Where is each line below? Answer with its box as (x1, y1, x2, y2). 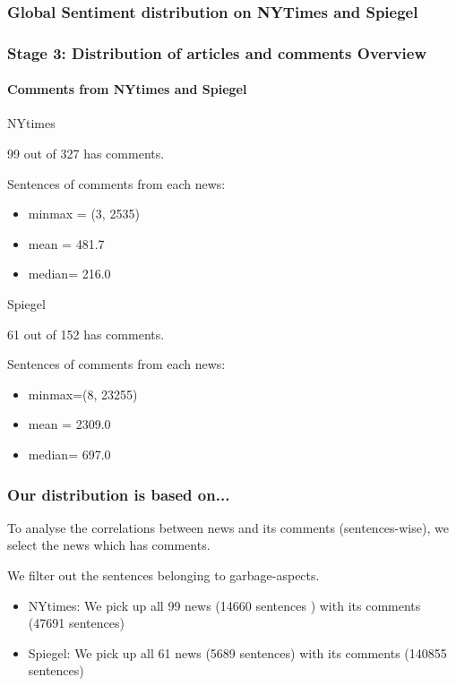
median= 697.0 (28, 445, 111, 464)
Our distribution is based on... (7, 483, 230, 505)
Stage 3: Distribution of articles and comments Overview (7, 41, 427, 64)
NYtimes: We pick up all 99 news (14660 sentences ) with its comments (28, 596, 421, 614)
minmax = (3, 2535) (28, 204, 140, 223)
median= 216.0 (28, 264, 111, 283)
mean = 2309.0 (28, 415, 111, 433)
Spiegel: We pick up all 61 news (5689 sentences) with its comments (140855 (28, 643, 447, 662)
